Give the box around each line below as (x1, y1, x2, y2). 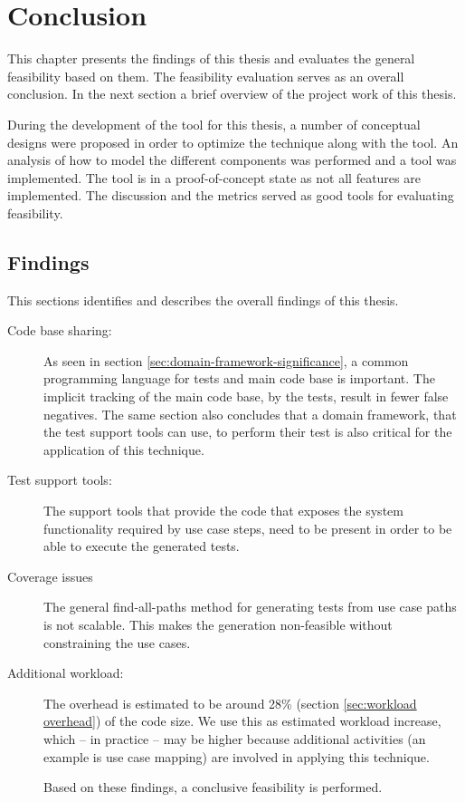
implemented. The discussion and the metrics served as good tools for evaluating (7, 186, 454, 205)
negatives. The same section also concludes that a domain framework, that (43, 404, 457, 423)
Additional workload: (7, 663, 124, 682)
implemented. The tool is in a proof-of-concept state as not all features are (7, 168, 421, 187)
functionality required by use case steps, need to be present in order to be (43, 518, 452, 537)
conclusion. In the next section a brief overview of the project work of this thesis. (7, 84, 457, 103)
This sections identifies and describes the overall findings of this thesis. (7, 290, 399, 309)
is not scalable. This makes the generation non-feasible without (43, 614, 393, 633)
